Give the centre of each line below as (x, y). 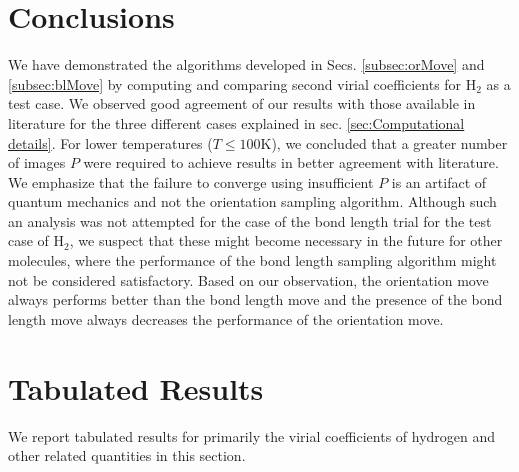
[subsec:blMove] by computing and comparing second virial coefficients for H (242, 83)
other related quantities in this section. (127, 455)
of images (37, 162)
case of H (36, 240)
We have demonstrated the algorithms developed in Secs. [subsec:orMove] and (246, 64)
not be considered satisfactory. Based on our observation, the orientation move (248, 279)
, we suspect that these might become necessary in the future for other (286, 240)
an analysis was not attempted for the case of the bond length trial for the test (250, 220)
